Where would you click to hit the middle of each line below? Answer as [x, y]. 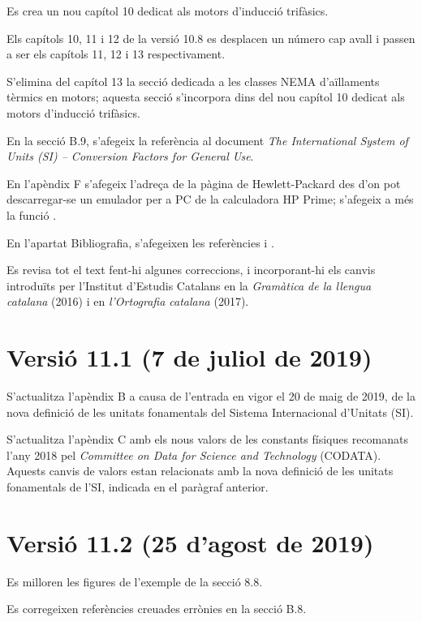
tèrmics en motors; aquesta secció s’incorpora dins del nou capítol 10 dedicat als [206, 97]
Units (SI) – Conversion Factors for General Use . [130, 156]
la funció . [32, 214]
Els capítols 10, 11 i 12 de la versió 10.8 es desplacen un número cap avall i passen [211, 38]
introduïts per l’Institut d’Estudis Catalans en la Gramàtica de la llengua [189, 285]
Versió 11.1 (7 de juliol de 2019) [189, 357]
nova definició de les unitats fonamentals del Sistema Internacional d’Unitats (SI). [210, 412]
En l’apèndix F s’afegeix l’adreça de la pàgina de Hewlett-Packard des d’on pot [204, 183]
